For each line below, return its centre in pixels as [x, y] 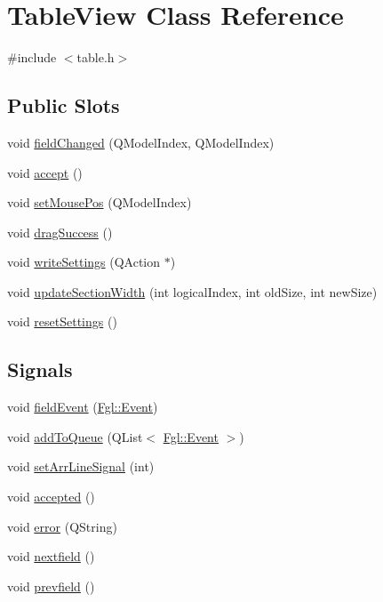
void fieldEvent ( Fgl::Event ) [83, 407]
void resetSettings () [62, 321]
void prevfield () [51, 586]
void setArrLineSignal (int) [81, 466]
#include [32, 57]
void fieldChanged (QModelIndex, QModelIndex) [141, 142]
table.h [96, 57]
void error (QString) [62, 526]
